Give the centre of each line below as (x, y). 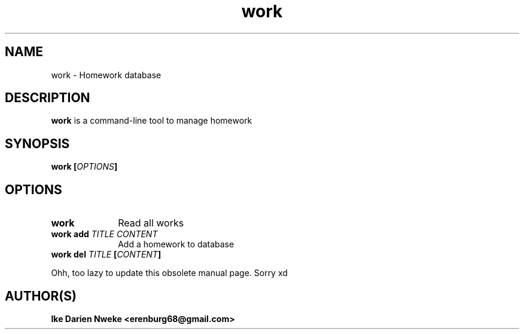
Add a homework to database (176, 244)
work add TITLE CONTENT (104, 234)
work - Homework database (106, 75)
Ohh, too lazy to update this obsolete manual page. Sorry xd (169, 273)
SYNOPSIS (37, 143)
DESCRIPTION (48, 98)
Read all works (151, 223)
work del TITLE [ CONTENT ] (106, 255)
